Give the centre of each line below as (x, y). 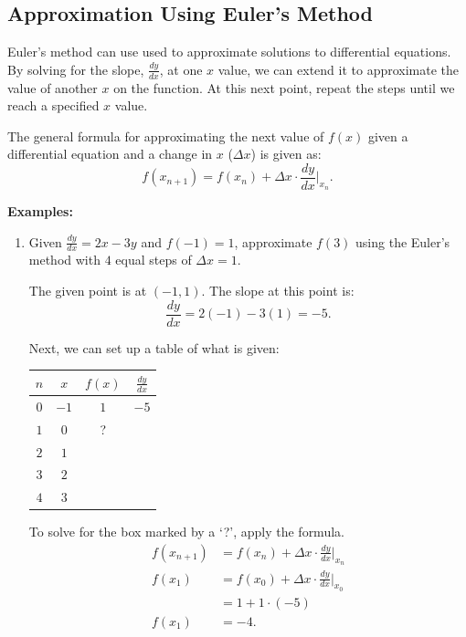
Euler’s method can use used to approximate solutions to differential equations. (229, 52)
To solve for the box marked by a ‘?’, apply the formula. (186, 532)
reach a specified (53, 105)
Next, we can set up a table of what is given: (154, 347)
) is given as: (286, 154)
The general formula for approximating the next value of (166, 136)
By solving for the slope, (76, 69)
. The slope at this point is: (278, 291)
